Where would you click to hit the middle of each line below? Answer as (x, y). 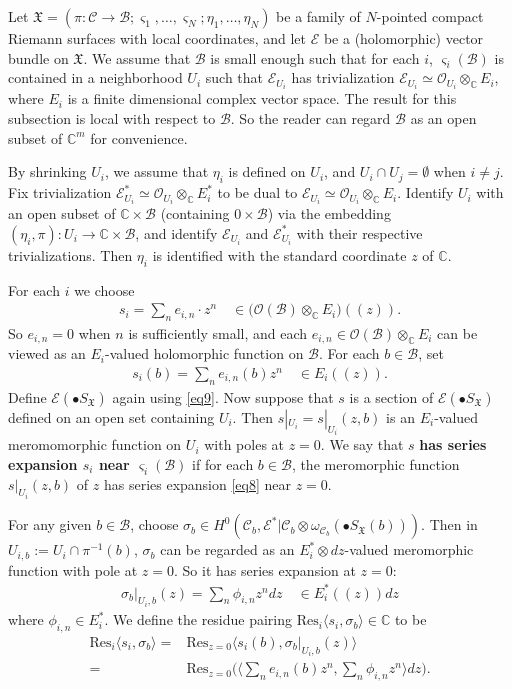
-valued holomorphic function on (204, 353)
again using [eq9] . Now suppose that (223, 396)
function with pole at (73, 569)
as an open (443, 118)
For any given (50, 524)
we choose (104, 289)
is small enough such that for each (315, 57)
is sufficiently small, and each (218, 332)
